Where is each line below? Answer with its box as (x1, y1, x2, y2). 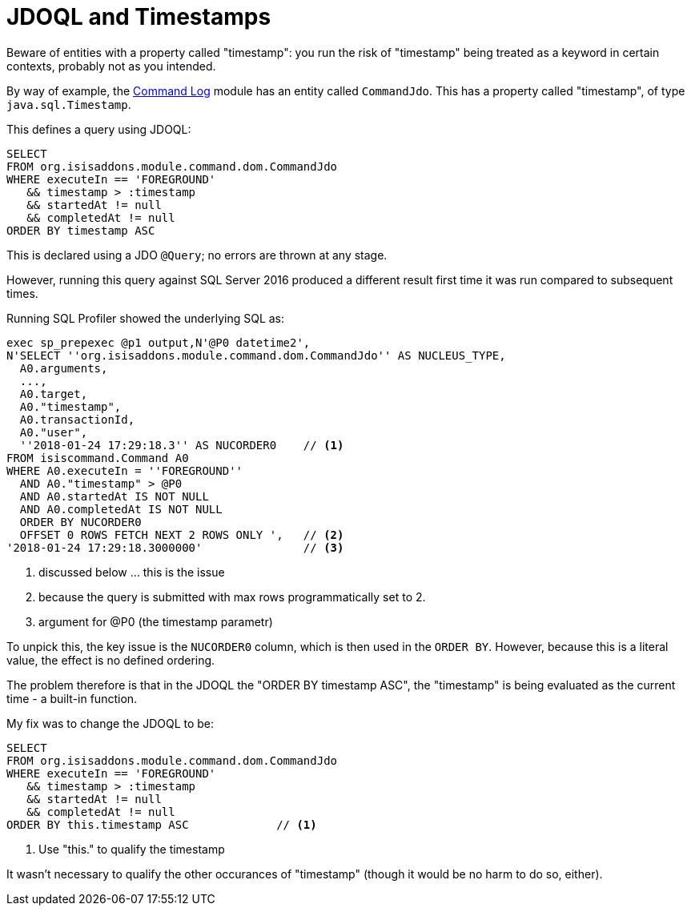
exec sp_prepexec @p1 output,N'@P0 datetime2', (6, 335, 311, 349)
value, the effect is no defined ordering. (6, 653, 215, 667)
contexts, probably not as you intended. (6, 58, 216, 73)
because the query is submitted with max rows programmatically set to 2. (38, 589, 426, 604)
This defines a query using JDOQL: (6, 122, 191, 136)
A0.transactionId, (19, 412, 135, 426)
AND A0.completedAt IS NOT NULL (19, 502, 223, 516)
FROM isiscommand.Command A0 (6, 451, 189, 464)
